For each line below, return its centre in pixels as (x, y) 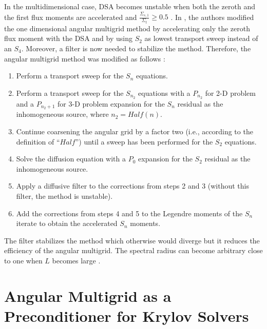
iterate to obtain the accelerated (67, 223)
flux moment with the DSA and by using (68, 38)
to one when (23, 260)
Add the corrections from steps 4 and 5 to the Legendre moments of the (129, 213)
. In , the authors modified (212, 17)
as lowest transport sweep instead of (201, 38)
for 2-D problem (230, 92)
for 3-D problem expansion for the (111, 103)
